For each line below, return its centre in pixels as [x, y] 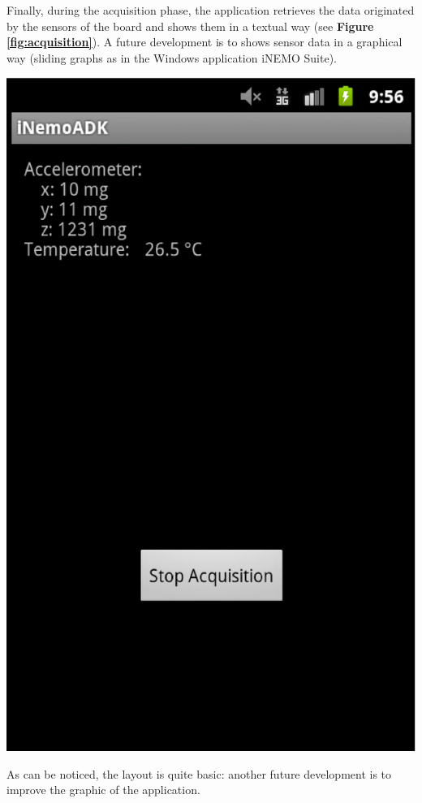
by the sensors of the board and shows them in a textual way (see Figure [190, 26]
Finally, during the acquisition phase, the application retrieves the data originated [211, 10]
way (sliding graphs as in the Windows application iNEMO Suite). [172, 57]
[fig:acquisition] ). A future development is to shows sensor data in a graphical [205, 42]
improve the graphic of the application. [103, 790]
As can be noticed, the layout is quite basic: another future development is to [199, 773]
